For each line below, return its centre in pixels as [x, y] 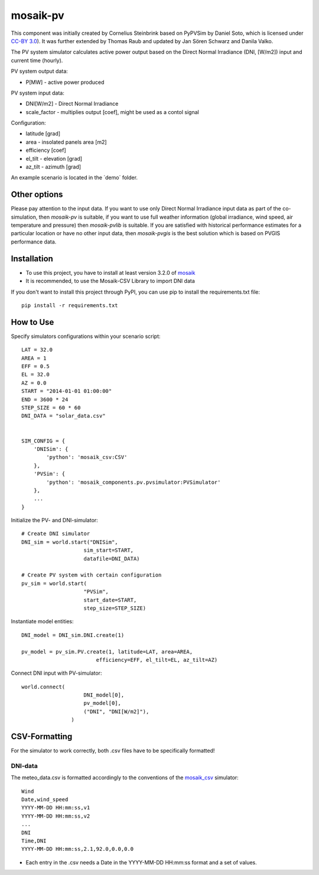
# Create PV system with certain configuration [92, 575]
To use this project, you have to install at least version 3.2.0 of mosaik [110, 272]
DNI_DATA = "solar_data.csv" [64, 416]
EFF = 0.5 [35, 367]
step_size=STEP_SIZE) [115, 608]
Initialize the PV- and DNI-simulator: [55, 521]
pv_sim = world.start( [54, 583]
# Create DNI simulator [56, 534]
